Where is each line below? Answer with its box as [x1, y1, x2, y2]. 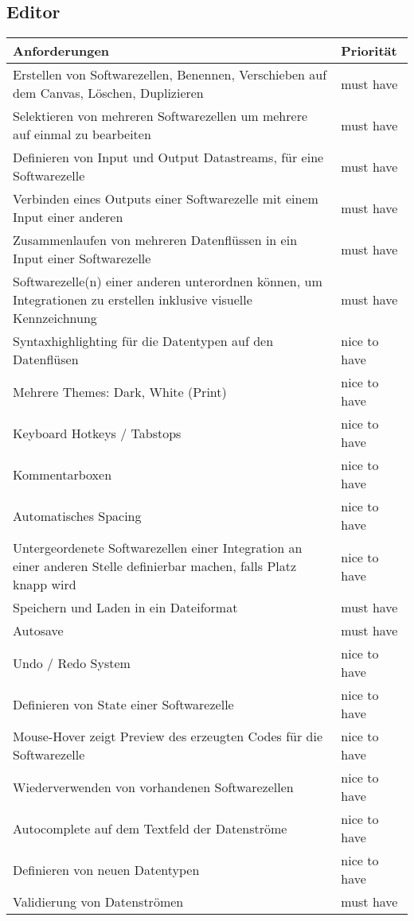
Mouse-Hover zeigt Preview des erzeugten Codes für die [13, 727, 323, 746]
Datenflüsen [13, 350, 79, 369]
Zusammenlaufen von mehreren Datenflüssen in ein [13, 231, 298, 250]
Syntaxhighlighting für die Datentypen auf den [13, 332, 274, 351]
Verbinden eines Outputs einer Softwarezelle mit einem [13, 189, 318, 208]
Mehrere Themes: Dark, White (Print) [13, 382, 227, 401]
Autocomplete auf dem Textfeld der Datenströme [13, 818, 287, 837]
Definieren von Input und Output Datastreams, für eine [13, 148, 324, 167]
